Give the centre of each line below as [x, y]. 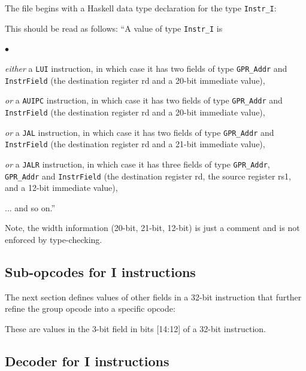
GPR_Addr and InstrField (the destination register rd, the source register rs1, [148, 176]
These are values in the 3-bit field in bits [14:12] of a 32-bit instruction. [135, 328]
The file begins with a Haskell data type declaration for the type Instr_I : [141, 8]
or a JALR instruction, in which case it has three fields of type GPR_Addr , [137, 164]
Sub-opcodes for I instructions [100, 271]
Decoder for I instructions [87, 361]
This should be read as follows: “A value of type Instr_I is [114, 28]
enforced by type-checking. [54, 239]
